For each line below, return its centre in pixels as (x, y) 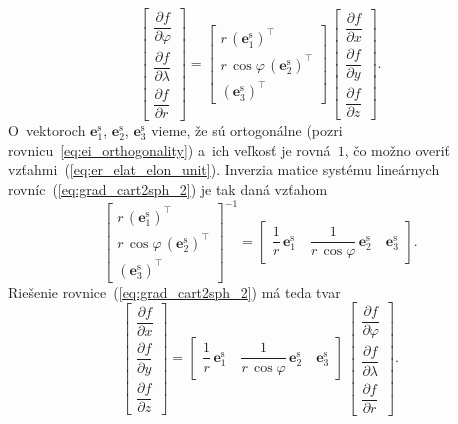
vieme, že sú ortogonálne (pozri (247, 130)
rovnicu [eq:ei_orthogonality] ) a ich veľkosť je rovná (169, 149)
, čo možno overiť (397, 149)
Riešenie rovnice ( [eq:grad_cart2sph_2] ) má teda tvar (174, 291)
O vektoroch (47, 130)
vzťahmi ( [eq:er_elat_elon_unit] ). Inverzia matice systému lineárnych (224, 169)
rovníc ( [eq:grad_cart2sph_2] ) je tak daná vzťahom (168, 189)
